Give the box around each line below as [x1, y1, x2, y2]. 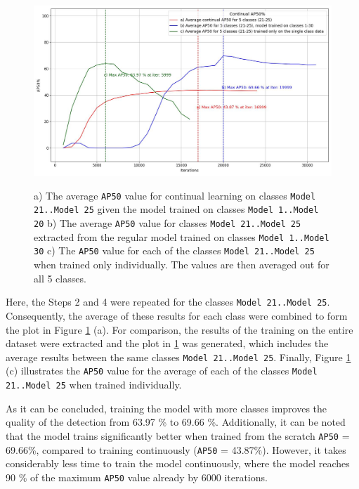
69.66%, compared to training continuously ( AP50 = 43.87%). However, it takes [6, 442, 346, 457]
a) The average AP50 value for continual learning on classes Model [34, 188, 316, 202]
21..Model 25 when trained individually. [6, 377, 182, 392]
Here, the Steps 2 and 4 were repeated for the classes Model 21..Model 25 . [6, 294, 330, 309]
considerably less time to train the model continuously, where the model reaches [6, 456, 350, 471]
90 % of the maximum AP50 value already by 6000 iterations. [6, 469, 268, 484]
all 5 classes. [34, 270, 86, 285]
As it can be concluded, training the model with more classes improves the [6, 400, 327, 415]
